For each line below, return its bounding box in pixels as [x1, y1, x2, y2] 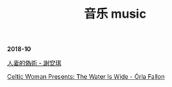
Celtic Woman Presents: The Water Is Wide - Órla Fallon [7, 73, 165, 81]
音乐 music [84, 6, 147, 22]
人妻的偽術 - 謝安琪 [7, 59, 62, 67]
